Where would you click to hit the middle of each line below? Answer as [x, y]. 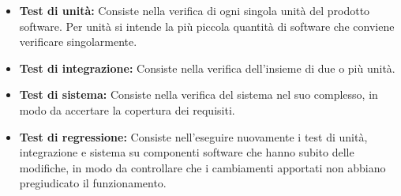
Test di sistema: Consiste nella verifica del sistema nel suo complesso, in [199, 94]
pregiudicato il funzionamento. [93, 183]
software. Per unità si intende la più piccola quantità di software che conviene [207, 26]
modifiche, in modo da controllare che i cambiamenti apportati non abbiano [202, 167]
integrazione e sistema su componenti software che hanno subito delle [187, 152]
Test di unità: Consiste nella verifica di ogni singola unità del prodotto [195, 10]
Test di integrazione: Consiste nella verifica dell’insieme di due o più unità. [207, 68]
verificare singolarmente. [78, 41]
